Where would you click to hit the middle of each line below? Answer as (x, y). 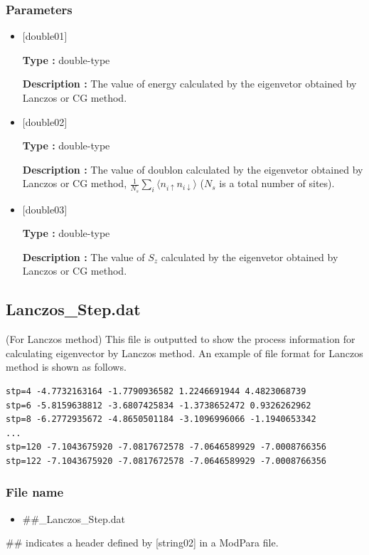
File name (35, 492)
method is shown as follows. (66, 367)
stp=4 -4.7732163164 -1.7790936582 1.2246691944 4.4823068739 (156, 391)
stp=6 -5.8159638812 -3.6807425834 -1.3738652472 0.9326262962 (159, 405)
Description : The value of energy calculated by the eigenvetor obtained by (189, 84)
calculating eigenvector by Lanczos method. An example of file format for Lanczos (184, 353)
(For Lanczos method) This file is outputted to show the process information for (181, 339)
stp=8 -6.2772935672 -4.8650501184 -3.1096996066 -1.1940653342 (161, 419)
